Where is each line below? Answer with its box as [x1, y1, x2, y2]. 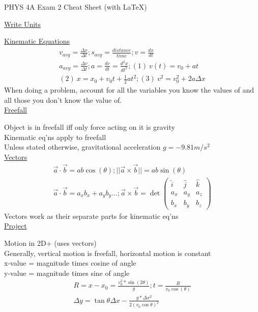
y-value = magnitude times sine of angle [4, 267, 130, 278]
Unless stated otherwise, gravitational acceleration [4, 141, 161, 152]
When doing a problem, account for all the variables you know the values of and [4, 84, 254, 95]
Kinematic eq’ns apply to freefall [4, 131, 106, 142]
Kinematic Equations [4, 36, 70, 46]
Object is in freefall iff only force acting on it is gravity [4, 121, 175, 132]
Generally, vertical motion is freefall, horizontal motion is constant [4, 247, 211, 258]
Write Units [4, 18, 41, 29]
